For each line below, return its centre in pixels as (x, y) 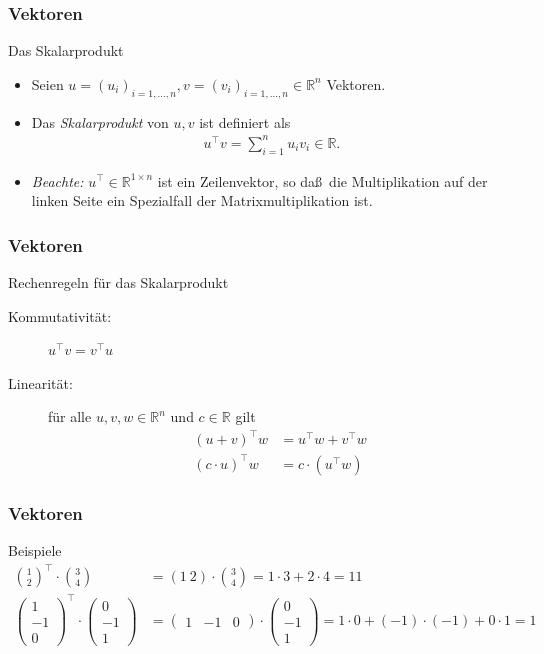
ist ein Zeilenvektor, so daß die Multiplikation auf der (322, 180)
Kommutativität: (60, 315)
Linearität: (40, 382)
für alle (70, 416)
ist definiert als (245, 121)
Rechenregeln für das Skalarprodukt (118, 281)
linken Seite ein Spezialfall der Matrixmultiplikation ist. (202, 200)
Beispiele (35, 550)
